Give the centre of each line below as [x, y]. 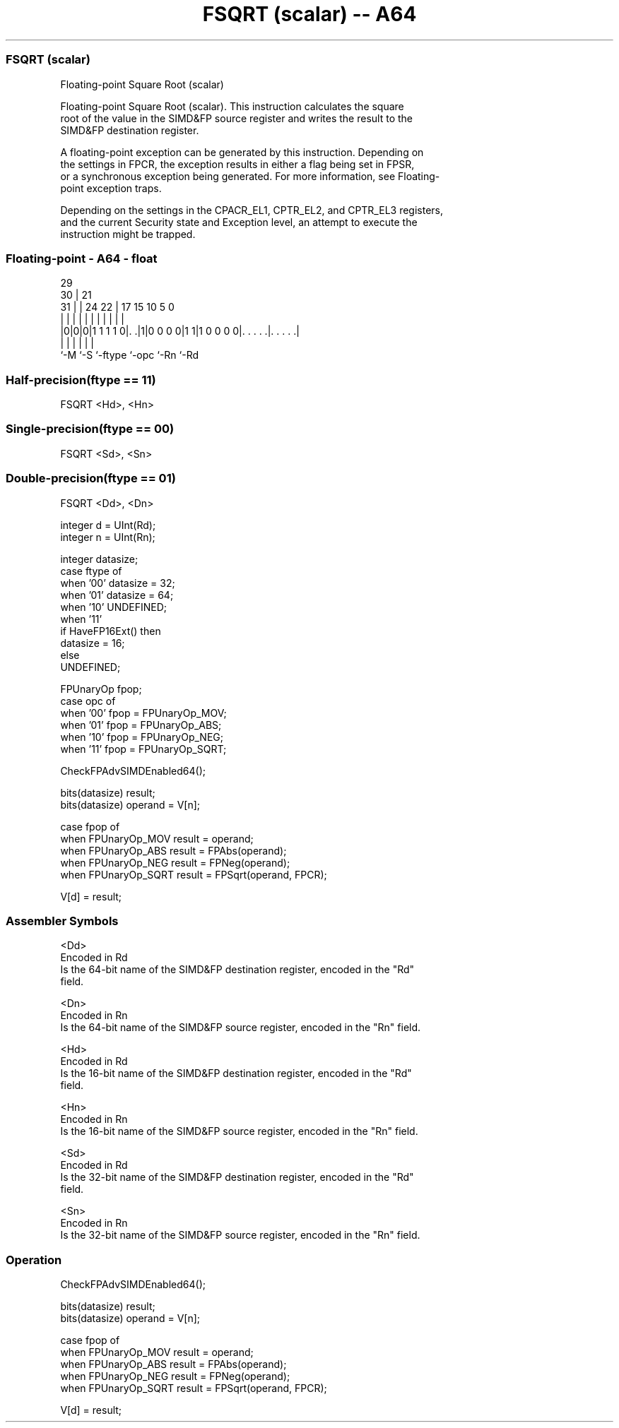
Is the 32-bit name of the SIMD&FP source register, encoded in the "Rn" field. [240, 1235]
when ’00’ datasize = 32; [118, 583]
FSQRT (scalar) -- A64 [309, 14]
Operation [34, 1260]
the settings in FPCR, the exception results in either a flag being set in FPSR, [237, 164]
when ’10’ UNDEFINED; [114, 607]
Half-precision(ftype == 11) [81, 380]
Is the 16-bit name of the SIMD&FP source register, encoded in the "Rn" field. [239, 1131]
